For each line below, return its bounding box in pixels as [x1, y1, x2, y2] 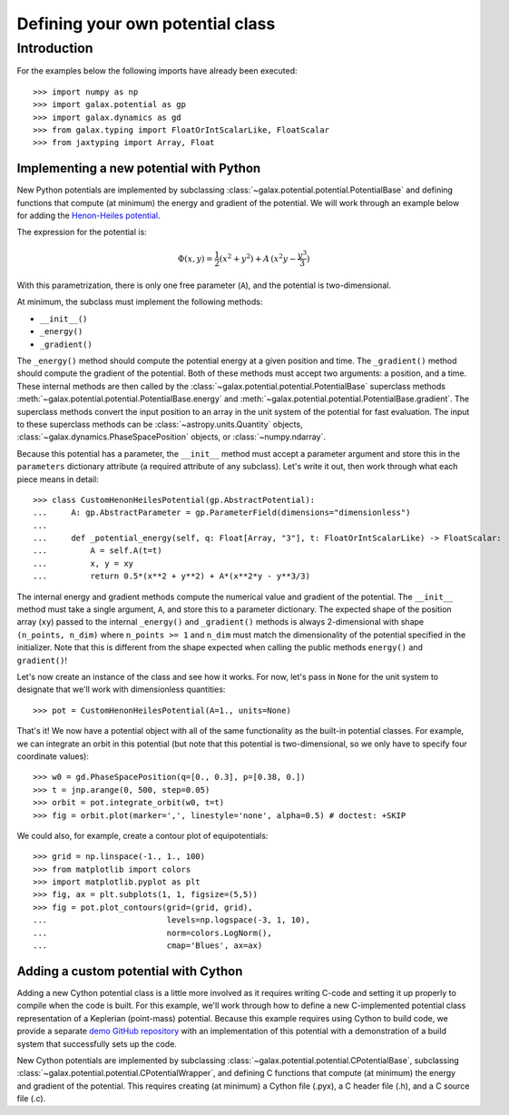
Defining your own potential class [16, 14, 276, 34]
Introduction [16, 40, 93, 56]
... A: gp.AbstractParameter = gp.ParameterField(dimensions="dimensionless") [33, 508, 411, 518]
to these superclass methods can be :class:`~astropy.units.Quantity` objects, [16, 419, 303, 429]
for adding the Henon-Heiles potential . [16, 210, 161, 222]
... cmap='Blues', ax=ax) [33, 941, 263, 951]
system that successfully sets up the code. [16, 1038, 177, 1049]
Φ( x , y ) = [177, 253, 213, 263]
